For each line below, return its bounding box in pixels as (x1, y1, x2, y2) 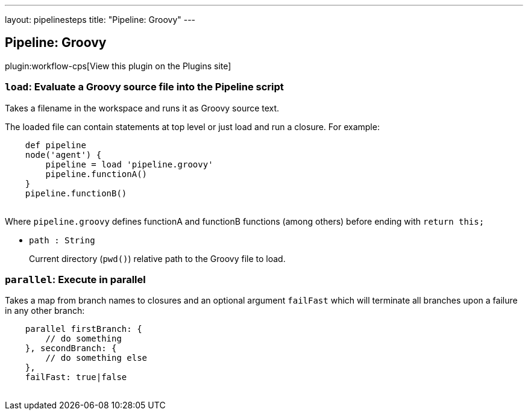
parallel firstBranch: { (25, 324, 142, 334)
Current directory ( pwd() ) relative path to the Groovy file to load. (29, 253, 286, 264)
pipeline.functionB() (25, 188, 127, 198)
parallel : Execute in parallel (5, 273, 146, 286)
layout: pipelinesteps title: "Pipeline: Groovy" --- (5, 14, 196, 25)
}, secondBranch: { (25, 343, 117, 354)
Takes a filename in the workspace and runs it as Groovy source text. (5, 102, 280, 113)
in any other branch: (5, 305, 85, 316)
